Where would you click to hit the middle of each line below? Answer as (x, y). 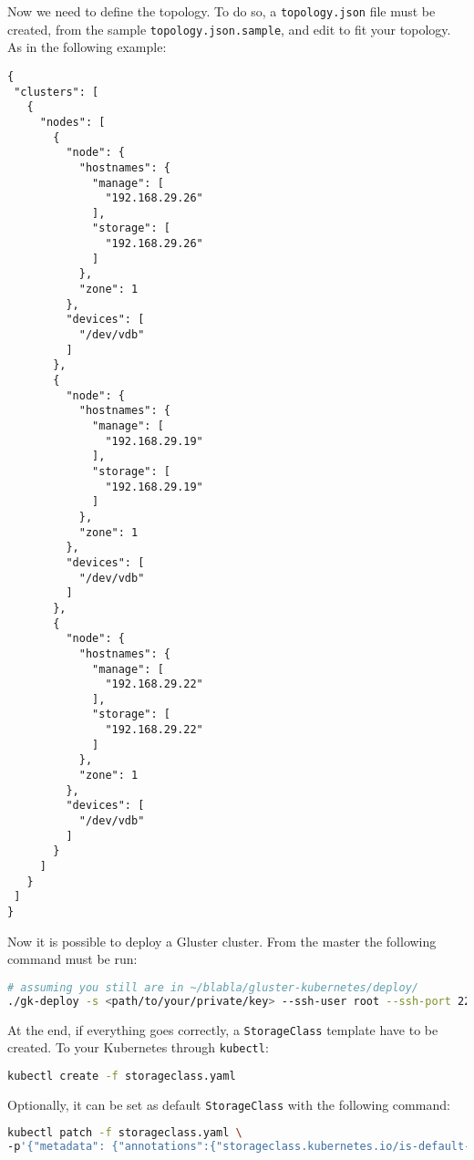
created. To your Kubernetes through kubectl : (138, 1047)
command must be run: (72, 959)
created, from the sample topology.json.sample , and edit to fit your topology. (229, 29)
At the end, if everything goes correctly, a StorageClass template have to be (223, 1029)
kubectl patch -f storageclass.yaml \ (125, 1133)
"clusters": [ (57, 92)
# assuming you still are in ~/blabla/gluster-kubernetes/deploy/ (213, 987)
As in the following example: (87, 47)
